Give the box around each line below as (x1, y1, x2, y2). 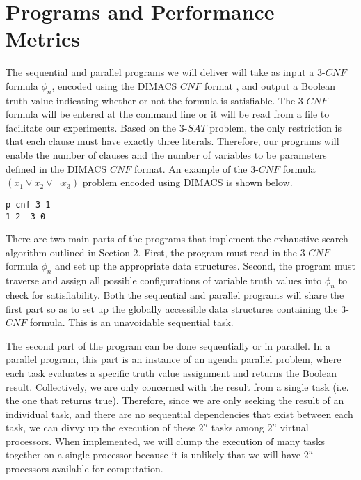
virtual (280, 420, 309, 435)
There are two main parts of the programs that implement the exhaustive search (6, 231, 348, 246)
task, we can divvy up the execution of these (6, 420, 195, 435)
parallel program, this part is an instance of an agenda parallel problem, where (6, 352, 342, 366)
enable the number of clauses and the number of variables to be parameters (6, 148, 327, 162)
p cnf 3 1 (6, 199, 51, 210)
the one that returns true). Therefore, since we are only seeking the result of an (6, 393, 344, 408)
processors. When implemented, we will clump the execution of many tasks (6, 433, 325, 448)
